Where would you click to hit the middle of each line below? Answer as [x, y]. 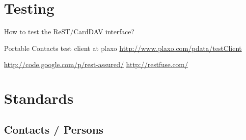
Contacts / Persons [54, 129]
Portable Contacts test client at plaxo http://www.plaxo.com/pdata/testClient [123, 48]
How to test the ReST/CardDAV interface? [69, 32]
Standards [39, 98]
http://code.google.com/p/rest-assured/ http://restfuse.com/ [96, 64]
